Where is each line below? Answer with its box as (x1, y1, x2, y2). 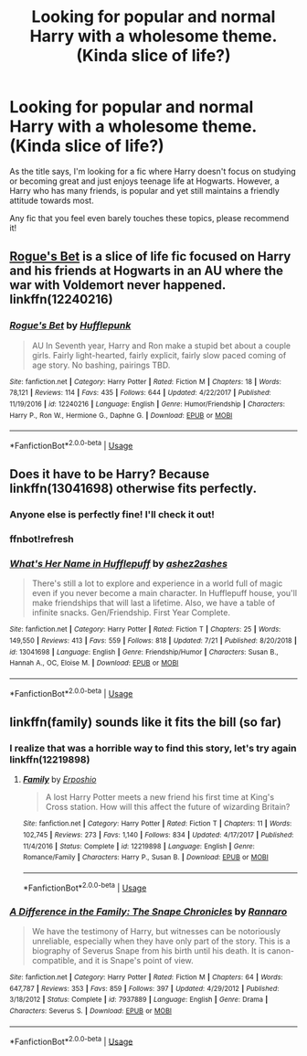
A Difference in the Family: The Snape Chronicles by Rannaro (9, 905, 288, 918)
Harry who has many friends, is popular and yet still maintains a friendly (9, 185, 281, 196)
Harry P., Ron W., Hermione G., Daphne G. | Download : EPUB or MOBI (9, 411, 233, 420)
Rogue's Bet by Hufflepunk (9, 319, 132, 332)
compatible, (31, 955, 78, 965)
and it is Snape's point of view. (79, 955, 194, 965)
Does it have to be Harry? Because (9, 466, 210, 482)
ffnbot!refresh (9, 533, 75, 546)
